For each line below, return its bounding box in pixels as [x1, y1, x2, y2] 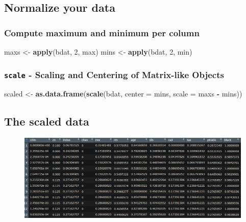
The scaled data [4, 113, 89, 129]
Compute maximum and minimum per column [4, 26, 200, 39]
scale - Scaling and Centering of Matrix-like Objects [4, 68, 224, 81]
